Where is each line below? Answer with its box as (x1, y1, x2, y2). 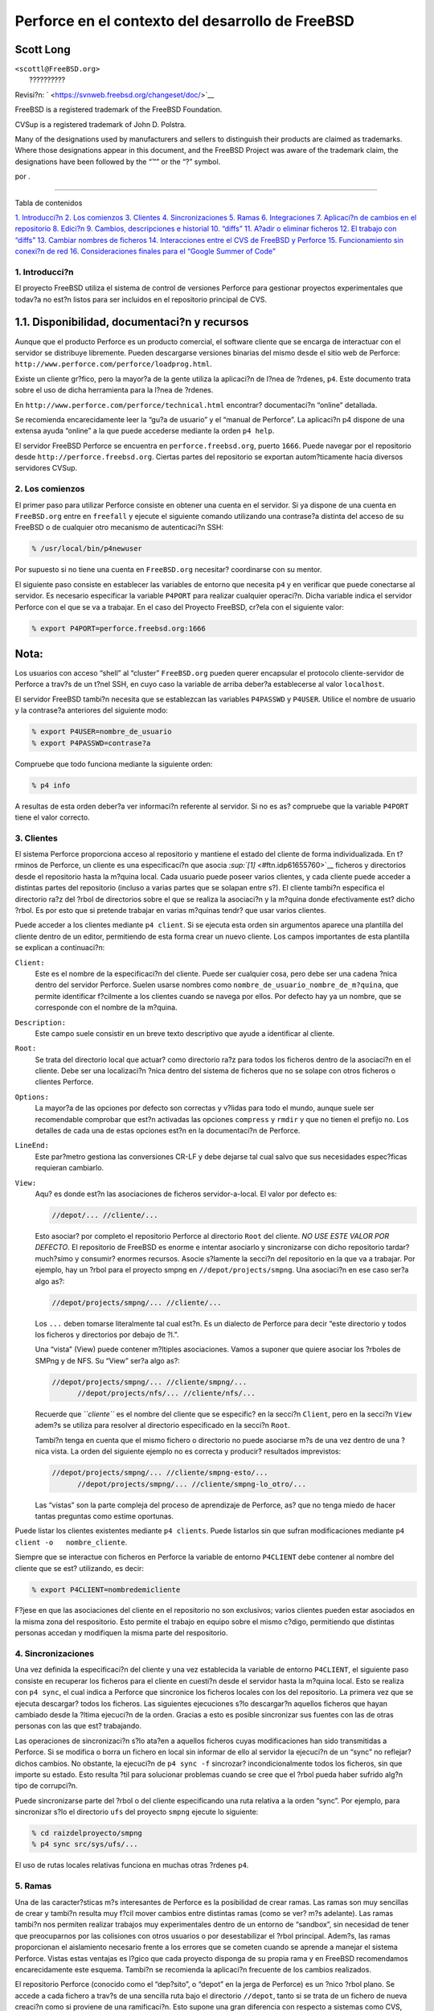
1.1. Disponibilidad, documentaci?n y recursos (14, 315, 249, 329)
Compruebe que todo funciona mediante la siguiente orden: (14, 759, 213, 768)
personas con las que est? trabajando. (14, 1721, 142, 1731)
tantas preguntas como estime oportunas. (35, 1511, 174, 1520)
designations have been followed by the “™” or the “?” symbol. (14, 157, 221, 167)
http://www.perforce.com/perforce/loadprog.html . (14, 359, 212, 369)
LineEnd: (14, 1141, 50, 1150)
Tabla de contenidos (14, 198, 83, 208)
